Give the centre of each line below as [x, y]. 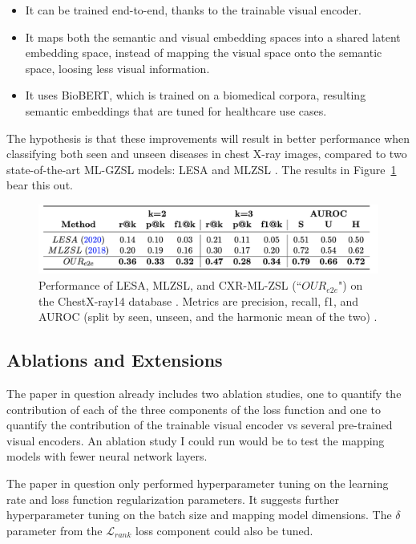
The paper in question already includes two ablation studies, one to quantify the [204, 394]
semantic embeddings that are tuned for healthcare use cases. [176, 110]
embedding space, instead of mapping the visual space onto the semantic [204, 53]
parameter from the [55, 530]
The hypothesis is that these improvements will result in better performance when [208, 138]
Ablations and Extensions [115, 360]
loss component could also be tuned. [224, 530]
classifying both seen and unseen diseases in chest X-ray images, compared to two [207, 154]
